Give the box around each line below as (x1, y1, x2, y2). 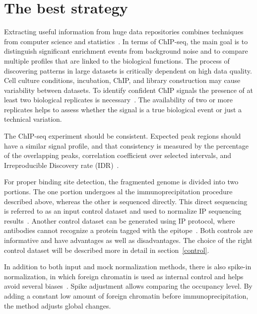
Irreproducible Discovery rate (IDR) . (4, 159, 119, 170)
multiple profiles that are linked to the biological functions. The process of (4, 55, 230, 66)
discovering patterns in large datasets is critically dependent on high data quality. (4, 65, 252, 76)
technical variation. (4, 114, 62, 124)
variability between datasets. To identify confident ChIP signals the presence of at (4, 84, 253, 95)
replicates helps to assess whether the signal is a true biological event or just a (4, 104, 242, 114)
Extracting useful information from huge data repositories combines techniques (4, 26, 244, 37)
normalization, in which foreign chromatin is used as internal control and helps (4, 271, 244, 281)
